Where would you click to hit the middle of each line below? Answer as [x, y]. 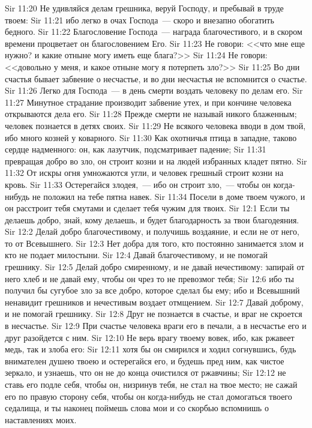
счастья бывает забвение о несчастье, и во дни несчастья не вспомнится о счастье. [156, 78]
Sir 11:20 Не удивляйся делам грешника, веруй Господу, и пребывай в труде [144, 8]
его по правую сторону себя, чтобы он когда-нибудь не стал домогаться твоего [148, 396]
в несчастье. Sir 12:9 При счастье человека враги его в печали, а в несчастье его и [156, 326]
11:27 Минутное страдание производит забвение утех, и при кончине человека [148, 102]
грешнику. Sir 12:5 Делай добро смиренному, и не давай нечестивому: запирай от [155, 267]
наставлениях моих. [41, 419]
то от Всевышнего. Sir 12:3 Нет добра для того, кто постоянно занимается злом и [154, 243]
